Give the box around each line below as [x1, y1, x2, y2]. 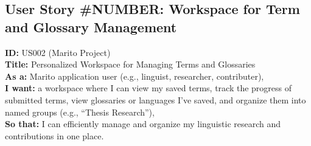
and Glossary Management [5, 17, 177, 36]
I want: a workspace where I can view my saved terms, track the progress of [5, 82, 292, 94]
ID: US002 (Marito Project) [5, 46, 111, 58]
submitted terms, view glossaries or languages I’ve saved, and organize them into [5, 93, 306, 106]
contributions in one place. [5, 129, 104, 142]
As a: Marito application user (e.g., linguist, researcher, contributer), [5, 69, 264, 82]
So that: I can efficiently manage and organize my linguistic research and [5, 117, 281, 130]
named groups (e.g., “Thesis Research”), [5, 105, 155, 118]
